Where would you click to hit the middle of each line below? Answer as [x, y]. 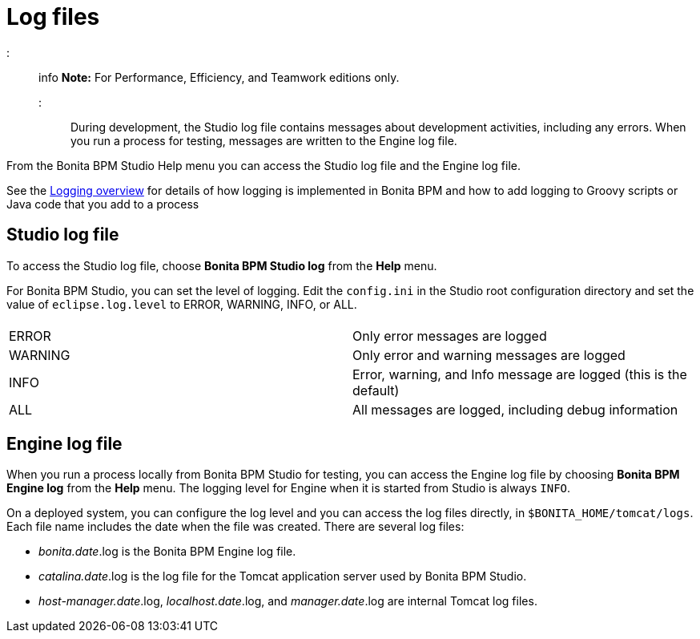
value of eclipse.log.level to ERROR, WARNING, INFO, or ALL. [182, 304]
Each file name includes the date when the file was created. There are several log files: [235, 527]
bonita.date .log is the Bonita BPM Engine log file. [167, 552]
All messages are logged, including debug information [515, 409]
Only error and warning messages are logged [489, 355]
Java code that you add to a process [103, 204]
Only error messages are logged [450, 336]
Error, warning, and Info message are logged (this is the [520, 374]
